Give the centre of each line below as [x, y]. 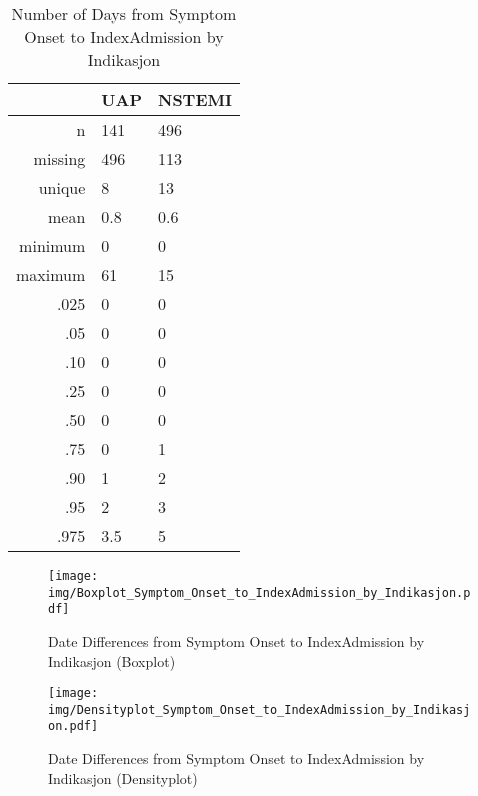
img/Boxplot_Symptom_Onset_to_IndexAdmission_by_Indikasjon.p [259, 592]
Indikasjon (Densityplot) [123, 777]
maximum [51, 274]
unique [62, 187]
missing [59, 158]
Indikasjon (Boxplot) [112, 660]
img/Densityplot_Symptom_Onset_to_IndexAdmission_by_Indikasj [259, 709]
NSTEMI [194, 99]
